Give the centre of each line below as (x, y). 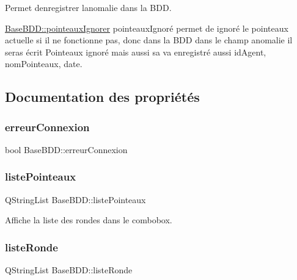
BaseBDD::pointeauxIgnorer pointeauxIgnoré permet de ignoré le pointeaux (147, 28)
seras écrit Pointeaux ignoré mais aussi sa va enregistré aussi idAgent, (136, 52)
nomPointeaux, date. (44, 64)
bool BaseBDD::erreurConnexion (66, 149)
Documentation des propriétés (102, 97)
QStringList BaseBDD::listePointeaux (75, 199)
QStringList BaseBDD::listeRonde (69, 270)
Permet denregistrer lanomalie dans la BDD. (88, 7)
